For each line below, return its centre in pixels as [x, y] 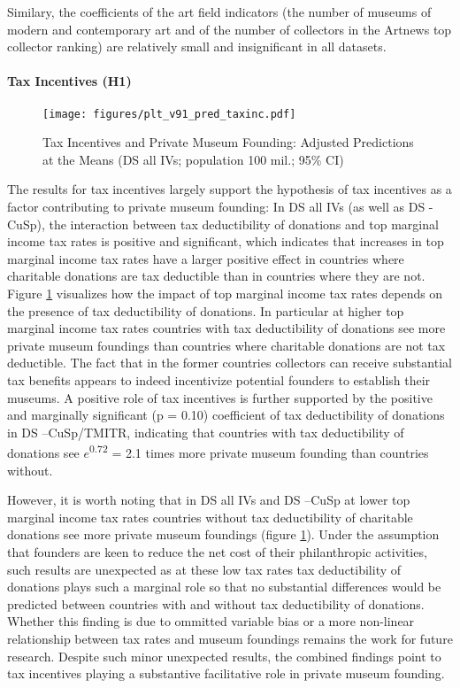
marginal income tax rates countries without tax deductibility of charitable [210, 517]
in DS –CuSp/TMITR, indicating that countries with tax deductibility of [206, 432]
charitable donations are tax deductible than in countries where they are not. [216, 276]
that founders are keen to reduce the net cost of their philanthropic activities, [217, 551]
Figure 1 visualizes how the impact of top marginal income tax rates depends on [225, 293]
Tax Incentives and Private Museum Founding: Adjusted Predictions [228, 142]
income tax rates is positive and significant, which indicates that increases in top [226, 241]
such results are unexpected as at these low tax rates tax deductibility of [204, 569]
